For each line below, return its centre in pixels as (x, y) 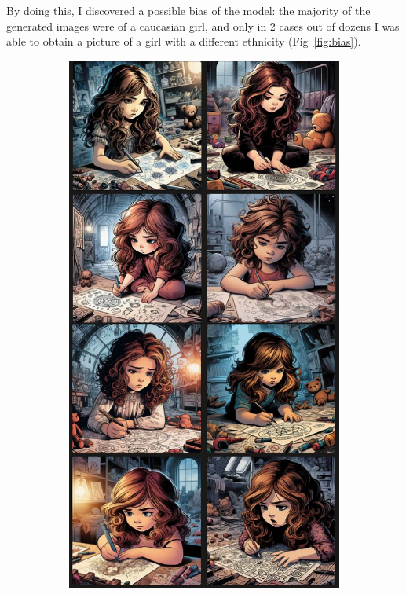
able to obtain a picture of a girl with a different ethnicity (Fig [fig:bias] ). (184, 41)
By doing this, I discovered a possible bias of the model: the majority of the (188, 10)
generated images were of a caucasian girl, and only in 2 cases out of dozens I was (203, 26)
